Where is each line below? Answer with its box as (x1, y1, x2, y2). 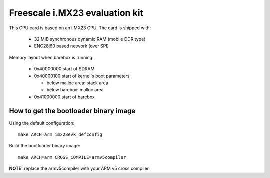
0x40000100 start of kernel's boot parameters (34, 73, 130, 79)
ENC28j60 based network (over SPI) (34, 43, 109, 49)
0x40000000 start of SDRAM (34, 66, 95, 72)
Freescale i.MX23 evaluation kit (9, 7, 143, 18)
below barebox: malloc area (46, 87, 104, 93)
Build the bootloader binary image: (9, 143, 81, 149)
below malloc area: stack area (46, 80, 108, 86)
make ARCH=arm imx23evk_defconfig (18, 131, 102, 137)
